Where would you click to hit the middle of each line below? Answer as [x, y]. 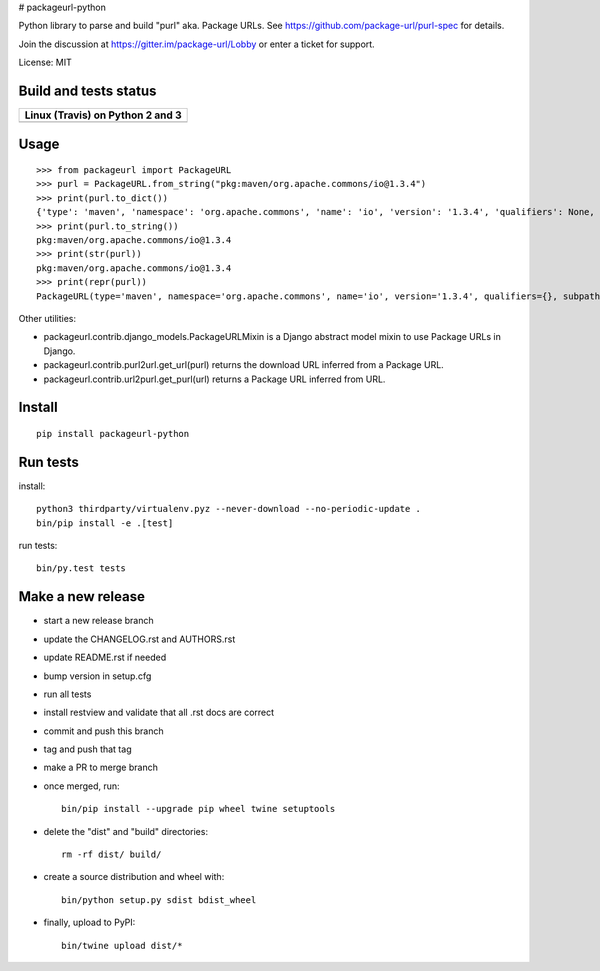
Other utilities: [47, 318]
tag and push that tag [87, 749]
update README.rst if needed [105, 657]
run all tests [67, 694]
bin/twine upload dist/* [122, 945]
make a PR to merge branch [101, 767]
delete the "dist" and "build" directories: [126, 831]
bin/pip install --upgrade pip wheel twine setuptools [198, 809]
